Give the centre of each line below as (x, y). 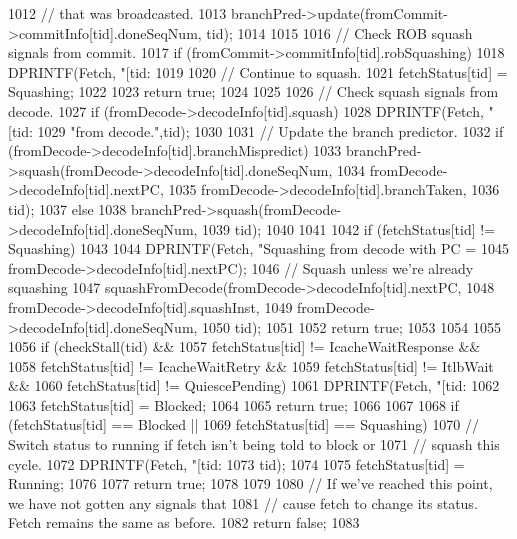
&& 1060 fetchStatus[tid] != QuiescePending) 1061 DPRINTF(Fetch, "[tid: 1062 (254, 385)
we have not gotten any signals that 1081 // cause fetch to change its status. (243, 502)
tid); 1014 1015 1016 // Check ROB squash (339, 32)
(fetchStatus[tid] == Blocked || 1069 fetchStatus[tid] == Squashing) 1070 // (244, 424)
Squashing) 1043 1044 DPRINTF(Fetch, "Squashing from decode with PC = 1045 (258, 248)
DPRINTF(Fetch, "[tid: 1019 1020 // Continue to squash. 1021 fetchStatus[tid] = (258, 71)
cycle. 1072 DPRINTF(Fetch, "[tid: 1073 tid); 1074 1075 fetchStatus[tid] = (236, 463)
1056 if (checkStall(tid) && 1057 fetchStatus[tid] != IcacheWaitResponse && (244, 346)
